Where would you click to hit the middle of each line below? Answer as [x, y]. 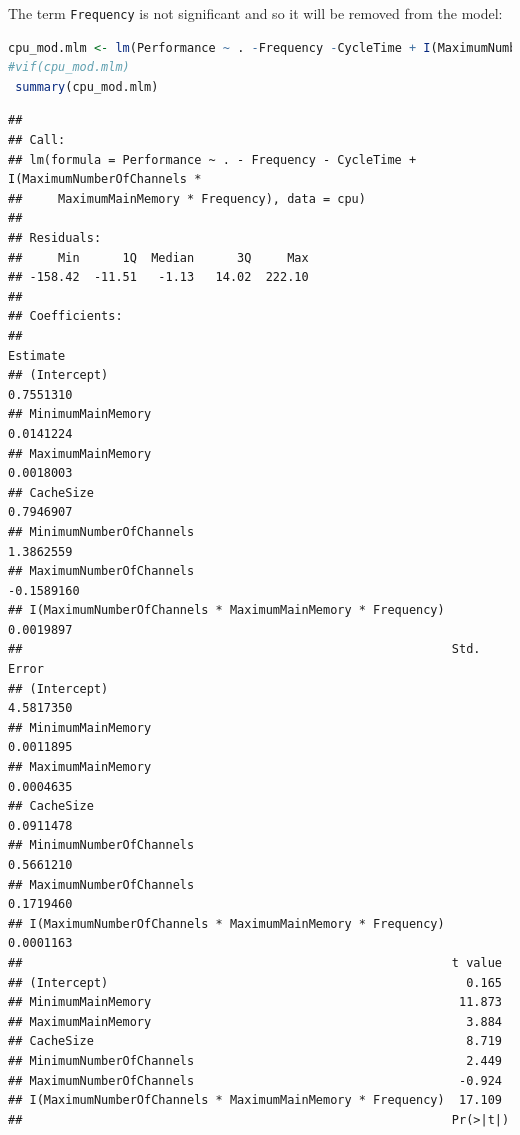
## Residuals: [55, 238]
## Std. [244, 649]
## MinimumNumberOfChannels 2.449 [255, 1060]
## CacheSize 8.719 [255, 1041]
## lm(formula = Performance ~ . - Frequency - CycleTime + [212, 159]
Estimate [37, 355]
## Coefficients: [65, 316]
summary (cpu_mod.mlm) [87, 86]
